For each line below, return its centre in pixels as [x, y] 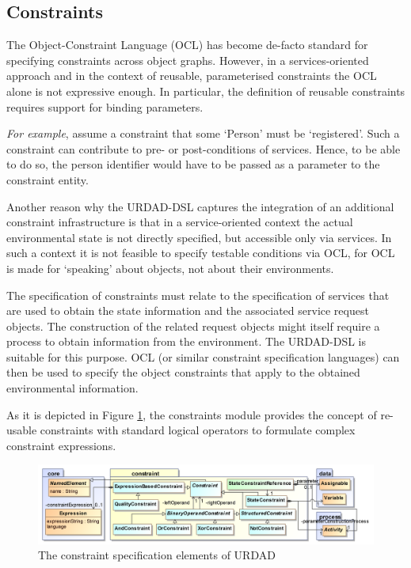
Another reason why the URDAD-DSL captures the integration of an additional [200, 206]
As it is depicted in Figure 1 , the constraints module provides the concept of [192, 414]
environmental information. [72, 388]
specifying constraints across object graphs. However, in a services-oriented [188, 60]
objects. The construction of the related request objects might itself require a [193, 326]
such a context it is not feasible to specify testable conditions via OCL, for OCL [201, 253]
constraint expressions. [61, 445]
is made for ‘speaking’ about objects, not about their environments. [170, 268]
